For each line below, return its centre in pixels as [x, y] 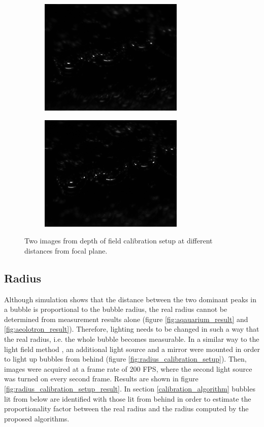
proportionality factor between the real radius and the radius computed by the [126, 408]
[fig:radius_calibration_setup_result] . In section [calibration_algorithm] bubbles [130, 388]
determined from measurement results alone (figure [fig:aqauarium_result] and [126, 319]
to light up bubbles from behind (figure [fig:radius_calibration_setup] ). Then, [125, 359]
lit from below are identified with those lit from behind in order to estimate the [128, 398]
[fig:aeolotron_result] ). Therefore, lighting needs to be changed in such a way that [132, 329]
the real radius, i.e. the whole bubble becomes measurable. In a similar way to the [132, 339]
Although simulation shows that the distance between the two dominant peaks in [130, 299]
